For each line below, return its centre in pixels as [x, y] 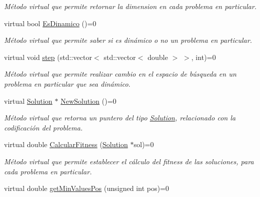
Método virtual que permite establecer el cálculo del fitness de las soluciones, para [129, 161]
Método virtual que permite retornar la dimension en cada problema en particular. [131, 6]
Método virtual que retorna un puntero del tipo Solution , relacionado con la [120, 118]
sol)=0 [144, 144]
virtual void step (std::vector [48, 57]
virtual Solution [28, 101]
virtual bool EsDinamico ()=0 [50, 23]
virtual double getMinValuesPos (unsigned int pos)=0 [87, 188]
